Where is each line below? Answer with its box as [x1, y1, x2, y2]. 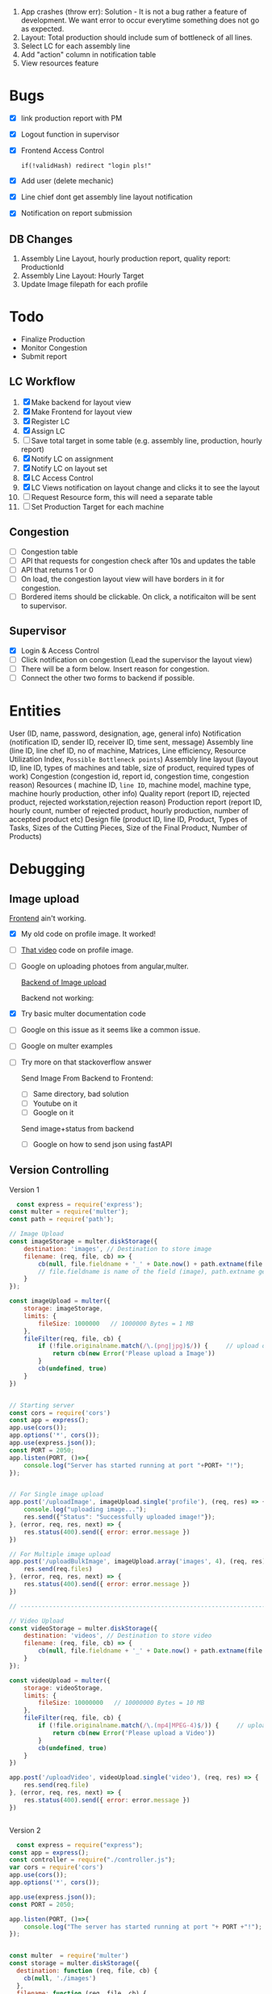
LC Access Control [31, 472, 94, 483]
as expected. [20, 24, 65, 33]
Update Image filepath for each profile [20, 279, 149, 289]
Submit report [20, 351, 68, 362]
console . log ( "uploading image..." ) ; [23, 1505, 148, 1513]
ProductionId [20, 262, 64, 272]
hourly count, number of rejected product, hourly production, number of [9, 806, 249, 815]
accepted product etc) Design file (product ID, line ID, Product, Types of [9, 815, 248, 824]
